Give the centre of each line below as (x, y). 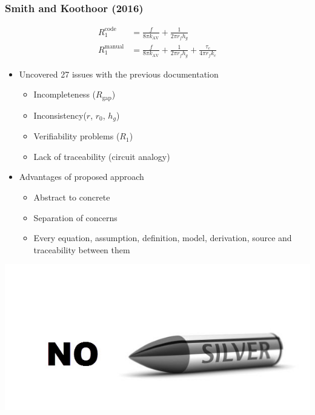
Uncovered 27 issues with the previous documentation (119, 74)
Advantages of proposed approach (81, 177)
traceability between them (82, 249)
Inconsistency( (60, 115)
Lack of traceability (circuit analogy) (102, 156)
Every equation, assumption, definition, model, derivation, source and (163, 238)
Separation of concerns (75, 217)
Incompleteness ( (65, 94)
